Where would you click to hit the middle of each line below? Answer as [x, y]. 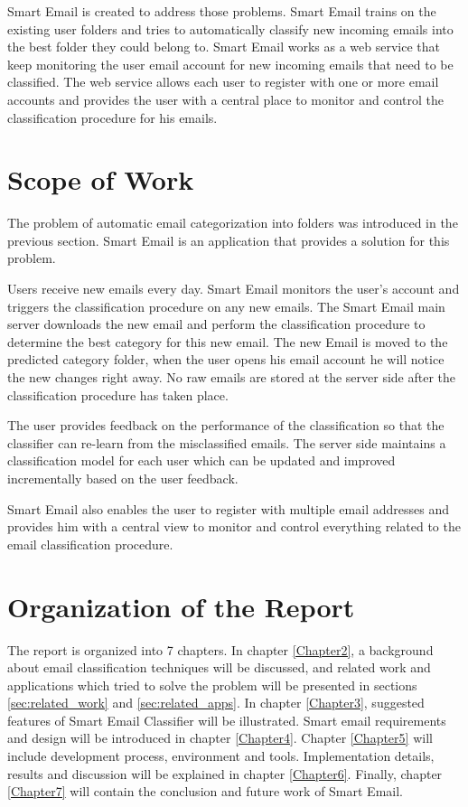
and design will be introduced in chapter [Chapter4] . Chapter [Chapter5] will [220, 738]
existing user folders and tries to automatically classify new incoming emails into [230, 28]
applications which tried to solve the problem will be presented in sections [212, 685]
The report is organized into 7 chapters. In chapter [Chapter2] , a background [220, 649]
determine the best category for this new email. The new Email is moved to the [228, 341]
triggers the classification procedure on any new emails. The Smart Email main [226, 306]
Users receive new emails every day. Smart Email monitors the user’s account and [234, 289]
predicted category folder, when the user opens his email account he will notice [226, 359]
